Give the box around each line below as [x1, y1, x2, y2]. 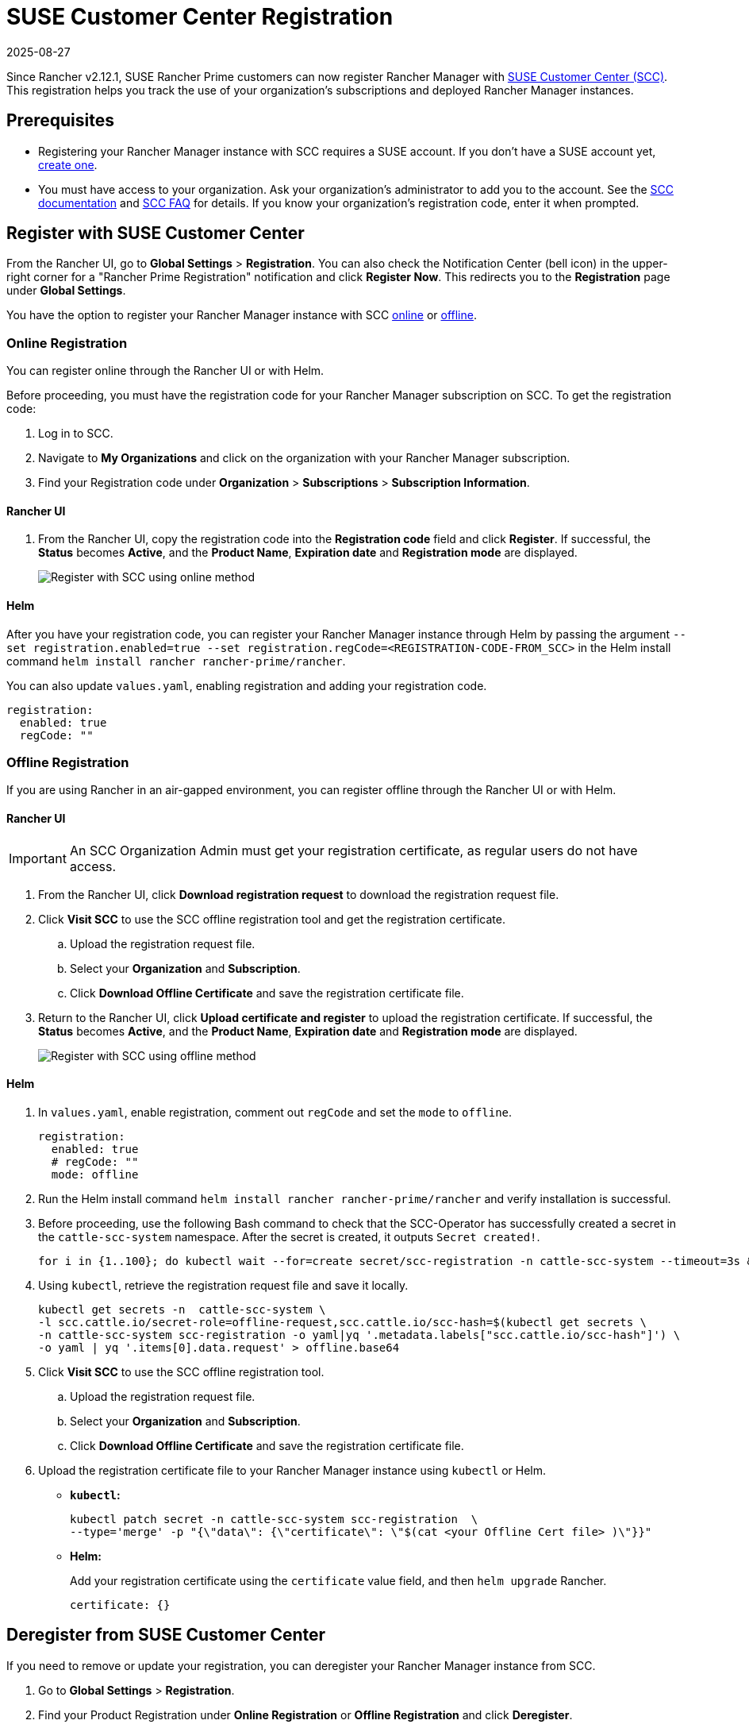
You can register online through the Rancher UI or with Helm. [6, 364, 325, 378]
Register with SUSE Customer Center [6, 223, 305, 244]
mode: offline [51, 1167, 139, 1181]
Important [9, 850, 67, 866]
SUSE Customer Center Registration [6, 3, 394, 30]
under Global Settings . [6, 283, 126, 298]
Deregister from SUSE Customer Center [6, 1625, 326, 1645]
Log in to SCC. [38, 426, 113, 441]
